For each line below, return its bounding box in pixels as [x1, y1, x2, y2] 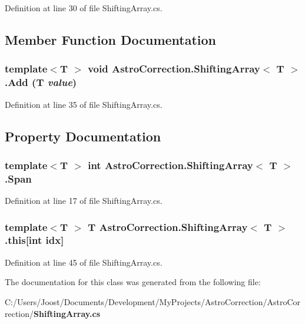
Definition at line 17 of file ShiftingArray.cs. [5, 194, 163, 207]
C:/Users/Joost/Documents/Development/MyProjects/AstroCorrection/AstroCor [5, 295, 301, 308]
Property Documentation [5, 127, 161, 145]
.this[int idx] [5, 233, 64, 247]
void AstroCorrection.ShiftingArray [88, 61, 260, 76]
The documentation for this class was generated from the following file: [5, 276, 261, 288]
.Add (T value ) [5, 75, 77, 90]
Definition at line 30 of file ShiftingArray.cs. [5, 2, 163, 14]
